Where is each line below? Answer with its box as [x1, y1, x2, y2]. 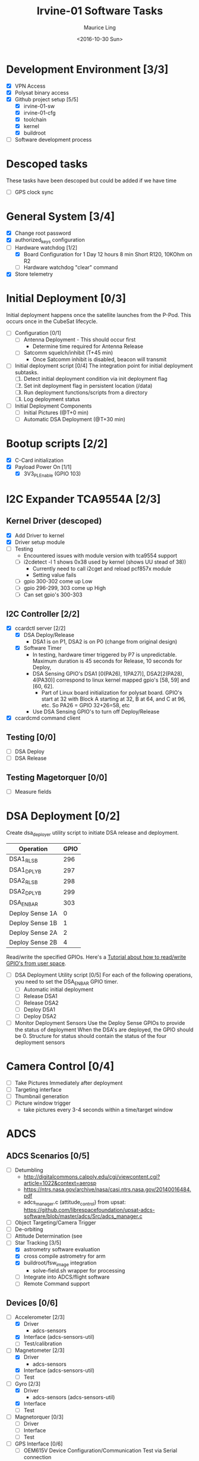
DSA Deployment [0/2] [6, 809, 121, 823]
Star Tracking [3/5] [14, 1239, 61, 1246]
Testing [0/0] [6, 732, 56, 742]
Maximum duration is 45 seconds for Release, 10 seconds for [32, 657, 182, 665]
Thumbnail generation [14, 1093, 70, 1100]
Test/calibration [23, 1340, 62, 1347]
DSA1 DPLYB [9, 866, 42, 875]
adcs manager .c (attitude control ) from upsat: [23, 1199, 126, 1207]
